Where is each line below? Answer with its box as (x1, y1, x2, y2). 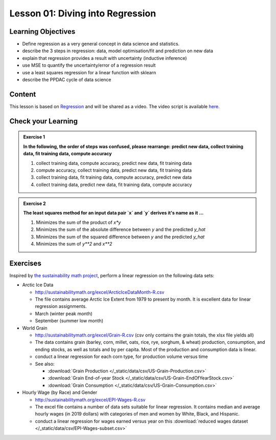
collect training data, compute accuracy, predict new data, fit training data (36, 160, 192, 166)
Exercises (9, 259, 42, 267)
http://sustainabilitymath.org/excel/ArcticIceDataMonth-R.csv (35, 289, 165, 295)
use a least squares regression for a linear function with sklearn (22, 69, 156, 75)
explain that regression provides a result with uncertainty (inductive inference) (22, 55, 187, 61)
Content (9, 90, 36, 98)
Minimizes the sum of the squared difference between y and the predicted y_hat (36, 234, 205, 240)
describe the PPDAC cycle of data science (22, 77, 111, 83)
